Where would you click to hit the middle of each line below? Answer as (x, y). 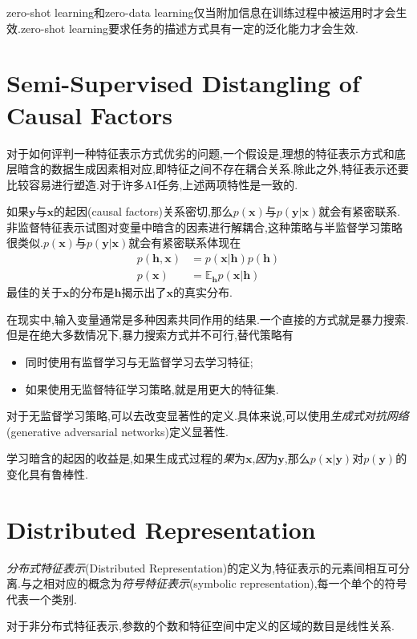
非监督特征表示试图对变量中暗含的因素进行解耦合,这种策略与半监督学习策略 (204, 226)
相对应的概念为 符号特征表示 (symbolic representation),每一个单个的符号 (225, 583)
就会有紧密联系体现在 (185, 243)
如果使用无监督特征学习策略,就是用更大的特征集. (152, 388)
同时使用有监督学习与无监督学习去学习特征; (139, 361)
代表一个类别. (42, 599)
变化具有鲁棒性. (47, 473)
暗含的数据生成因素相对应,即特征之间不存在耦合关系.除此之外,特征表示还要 (213, 169)
